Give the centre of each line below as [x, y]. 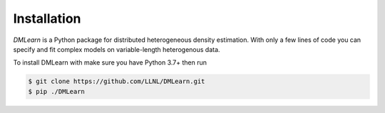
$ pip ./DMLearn [57, 91]
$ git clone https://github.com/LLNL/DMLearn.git [117, 81]
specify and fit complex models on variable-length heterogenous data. [117, 49]
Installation [47, 18]
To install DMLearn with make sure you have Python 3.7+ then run [110, 63]
